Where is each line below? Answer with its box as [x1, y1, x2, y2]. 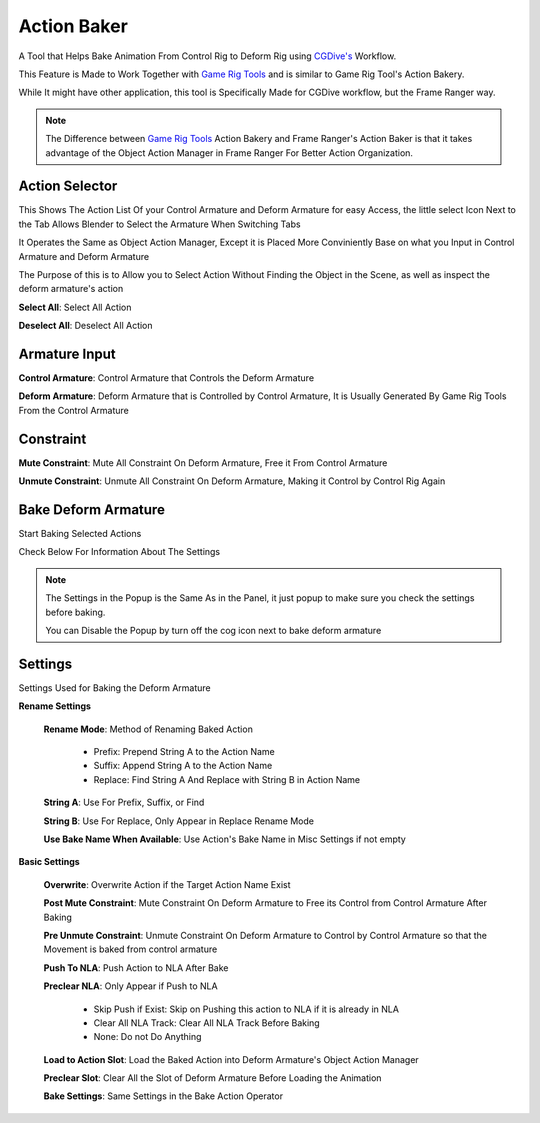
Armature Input [18, 345, 116, 362]
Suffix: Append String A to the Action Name [93, 760, 273, 772]
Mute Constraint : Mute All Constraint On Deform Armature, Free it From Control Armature [18, 456, 388, 469]
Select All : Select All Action [18, 301, 132, 313]
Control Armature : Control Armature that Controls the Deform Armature [18, 372, 315, 384]
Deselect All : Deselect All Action [18, 320, 154, 332]
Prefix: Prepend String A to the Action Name [93, 746, 275, 758]
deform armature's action [18, 283, 124, 295]
